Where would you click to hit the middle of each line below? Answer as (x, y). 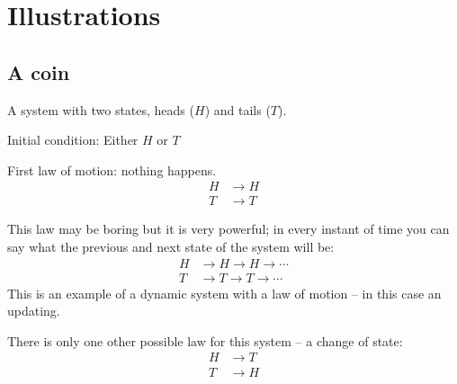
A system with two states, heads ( (101, 109)
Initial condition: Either (73, 140)
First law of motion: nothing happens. (112, 170)
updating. (34, 311)
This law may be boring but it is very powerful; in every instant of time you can (228, 229)
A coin (39, 71)
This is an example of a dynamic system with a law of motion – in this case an (224, 293)
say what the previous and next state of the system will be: (171, 247)
